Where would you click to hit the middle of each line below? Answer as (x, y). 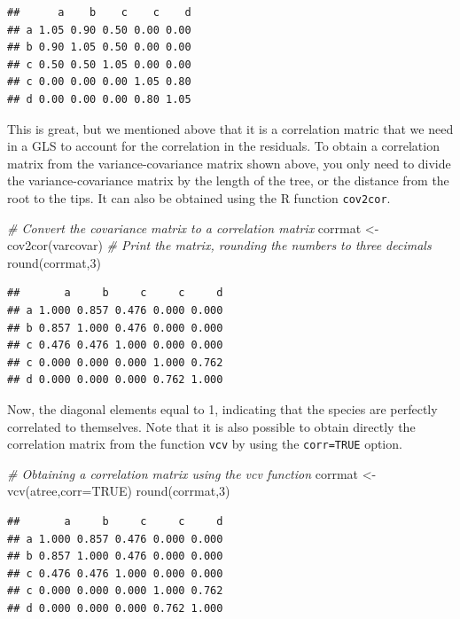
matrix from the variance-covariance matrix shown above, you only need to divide (229, 163)
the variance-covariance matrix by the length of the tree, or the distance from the (228, 180)
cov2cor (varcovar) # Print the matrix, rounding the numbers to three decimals (219, 245)
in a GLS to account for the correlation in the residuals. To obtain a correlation (223, 146)
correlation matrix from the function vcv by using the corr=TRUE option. (205, 444)
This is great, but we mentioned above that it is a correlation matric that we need (230, 128)
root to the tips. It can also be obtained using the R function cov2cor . (199, 197)
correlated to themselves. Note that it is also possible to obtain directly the (211, 426)
